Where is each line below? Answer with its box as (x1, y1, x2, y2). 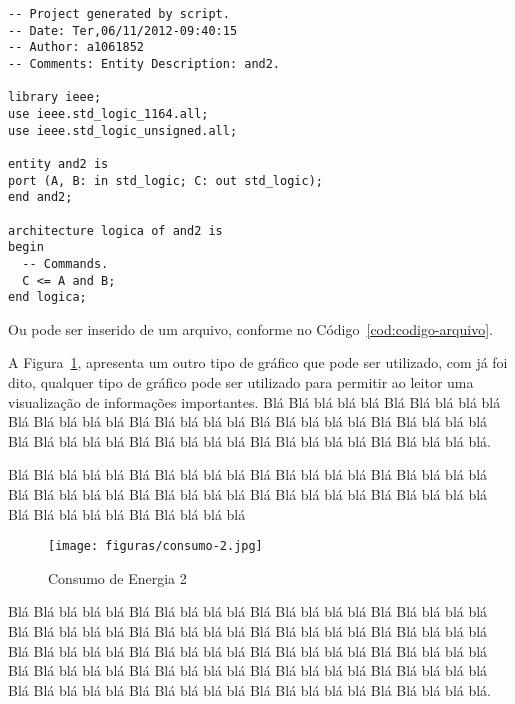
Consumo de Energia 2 (48, 567, 187, 588)
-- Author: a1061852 (8, 40, 145, 55)
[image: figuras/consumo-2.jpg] (48, 539, 263, 554)
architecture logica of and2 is (8, 223, 223, 238)
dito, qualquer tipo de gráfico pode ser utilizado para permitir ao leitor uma (8, 372, 474, 392)
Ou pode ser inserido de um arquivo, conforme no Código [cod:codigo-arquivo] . (8, 318, 493, 339)
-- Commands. (22, 256, 109, 271)
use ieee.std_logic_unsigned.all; (8, 123, 238, 138)
